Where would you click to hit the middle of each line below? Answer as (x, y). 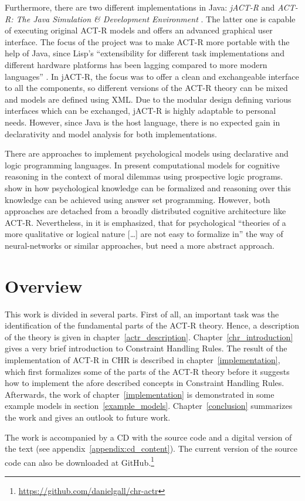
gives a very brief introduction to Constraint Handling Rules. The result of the (146, 348)
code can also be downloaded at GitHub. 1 (79, 461)
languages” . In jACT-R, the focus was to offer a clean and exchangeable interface (152, 76)
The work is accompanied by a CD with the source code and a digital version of (148, 437)
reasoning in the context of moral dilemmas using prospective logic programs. (144, 176)
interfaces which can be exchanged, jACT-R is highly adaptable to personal (140, 111)
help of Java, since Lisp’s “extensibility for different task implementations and (145, 53)
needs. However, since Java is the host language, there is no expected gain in (143, 122)
